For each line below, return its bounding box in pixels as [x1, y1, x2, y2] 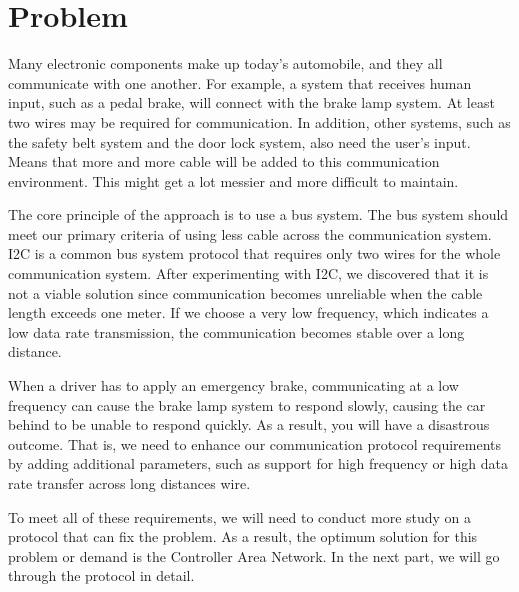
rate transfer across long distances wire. [8, 473, 251, 493]
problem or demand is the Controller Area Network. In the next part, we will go [8, 545, 500, 566]
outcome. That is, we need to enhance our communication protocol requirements [8, 433, 501, 454]
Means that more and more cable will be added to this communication [8, 151, 440, 172]
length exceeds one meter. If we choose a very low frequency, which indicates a [8, 302, 489, 323]
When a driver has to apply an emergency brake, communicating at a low [8, 375, 459, 396]
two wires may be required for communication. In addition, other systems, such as [8, 111, 511, 132]
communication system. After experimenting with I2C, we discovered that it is [8, 263, 489, 284]
